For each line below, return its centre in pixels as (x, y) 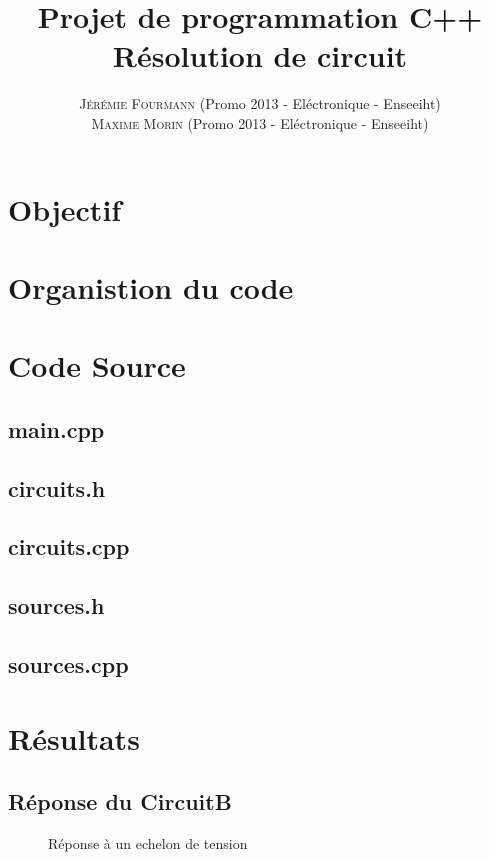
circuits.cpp (69, 546)
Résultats (74, 737)
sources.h (56, 605)
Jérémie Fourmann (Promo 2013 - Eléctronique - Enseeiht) (260, 103)
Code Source (97, 365)
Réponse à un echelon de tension (148, 842)
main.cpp (56, 428)
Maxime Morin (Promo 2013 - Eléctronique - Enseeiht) (260, 122)
